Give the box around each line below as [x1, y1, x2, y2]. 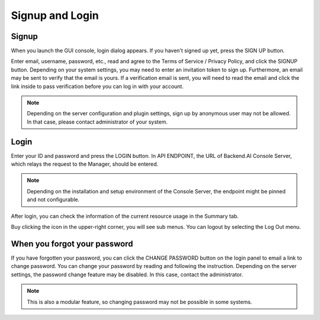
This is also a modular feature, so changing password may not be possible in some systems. [27, 298, 252, 305]
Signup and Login [11, 9, 99, 22]
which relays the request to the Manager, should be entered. [11, 160, 159, 168]
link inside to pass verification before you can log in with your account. [11, 83, 184, 90]
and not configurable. [27, 196, 80, 203]
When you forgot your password [11, 238, 133, 248]
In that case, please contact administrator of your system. [27, 118, 168, 125]
